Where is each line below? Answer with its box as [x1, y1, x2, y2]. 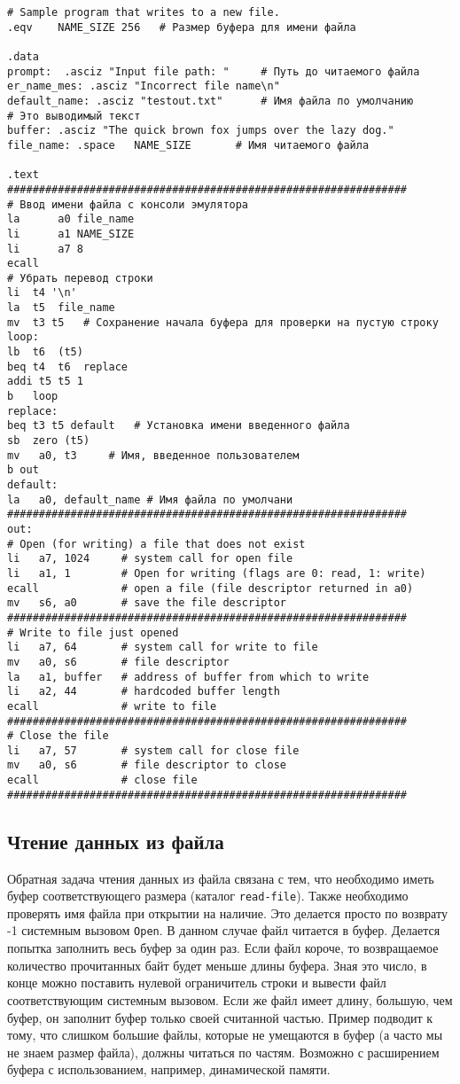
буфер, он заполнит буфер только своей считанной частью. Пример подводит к [7, 1008, 433, 1026]
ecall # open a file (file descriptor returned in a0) [7, 581, 414, 595]
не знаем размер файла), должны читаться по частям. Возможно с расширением [7, 1042, 440, 1061]
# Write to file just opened [7, 626, 179, 639]
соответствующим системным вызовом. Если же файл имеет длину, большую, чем [7, 990, 453, 1009]
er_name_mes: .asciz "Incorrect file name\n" [7, 80, 280, 93]
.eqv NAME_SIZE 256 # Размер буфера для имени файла [7, 20, 356, 34]
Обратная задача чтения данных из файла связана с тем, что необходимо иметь [7, 869, 434, 887]
